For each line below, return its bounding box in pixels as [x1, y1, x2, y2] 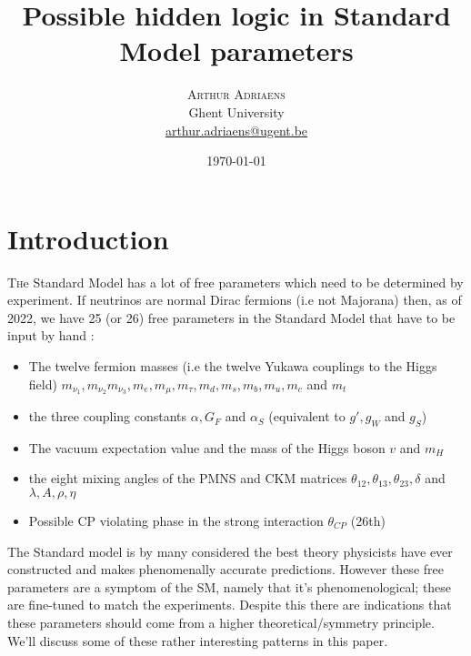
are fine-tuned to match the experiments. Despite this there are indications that [7, 595, 452, 614]
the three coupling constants [28, 407, 187, 426]
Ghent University [188, 102, 285, 121]
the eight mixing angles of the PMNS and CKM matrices [28, 469, 347, 488]
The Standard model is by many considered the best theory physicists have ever [7, 541, 453, 560]
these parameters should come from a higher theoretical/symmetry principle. [7, 613, 435, 631]
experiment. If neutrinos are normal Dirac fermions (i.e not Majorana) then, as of [7, 290, 462, 309]
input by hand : [7, 326, 95, 345]
